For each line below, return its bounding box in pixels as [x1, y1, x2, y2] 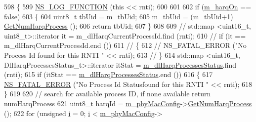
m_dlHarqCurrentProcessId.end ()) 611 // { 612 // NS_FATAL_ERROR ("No [4, 40, 247, 50]
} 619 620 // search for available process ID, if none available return [4, 88, 211, 99]
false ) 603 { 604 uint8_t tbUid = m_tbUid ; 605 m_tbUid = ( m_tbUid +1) [4, 11, 233, 21]
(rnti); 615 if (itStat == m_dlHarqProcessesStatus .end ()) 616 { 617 [4, 69, 213, 80]
